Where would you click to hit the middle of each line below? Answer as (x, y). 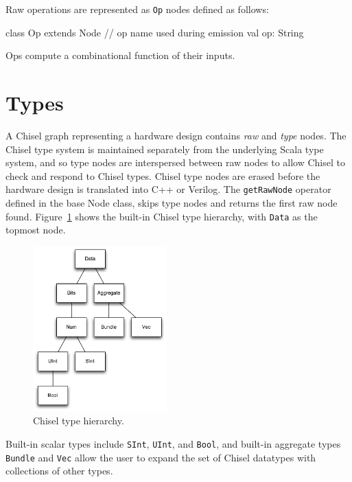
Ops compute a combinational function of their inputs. (120, 55)
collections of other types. (59, 471)
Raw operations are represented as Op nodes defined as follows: (137, 9)
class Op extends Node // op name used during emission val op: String (155, 32)
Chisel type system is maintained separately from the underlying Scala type (165, 149)
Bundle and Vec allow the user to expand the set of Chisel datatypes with (161, 457)
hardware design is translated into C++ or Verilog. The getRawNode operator (168, 189)
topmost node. (36, 230)
